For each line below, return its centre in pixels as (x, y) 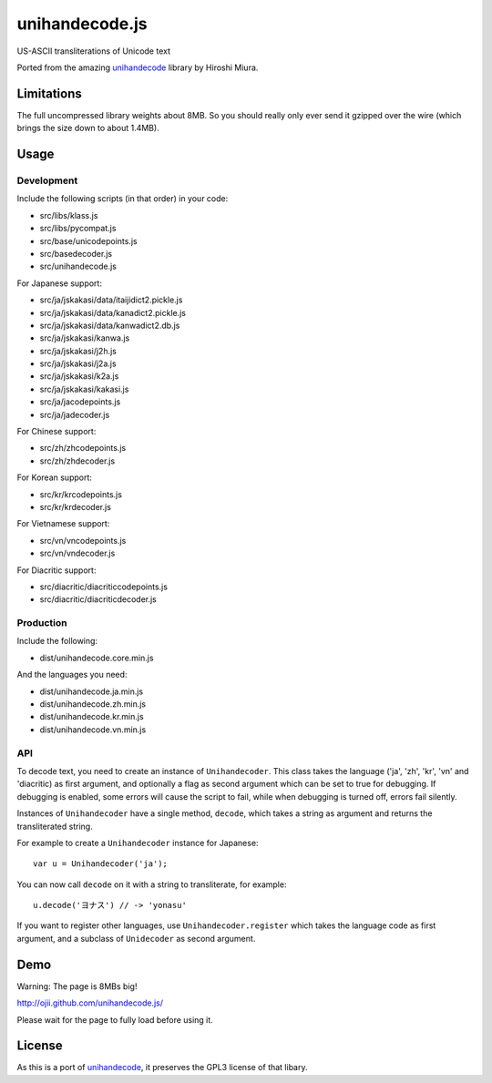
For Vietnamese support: (63, 524)
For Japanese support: (59, 283)
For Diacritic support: (56, 570)
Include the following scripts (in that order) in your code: (123, 199)
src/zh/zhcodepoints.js (83, 448)
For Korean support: (55, 477)
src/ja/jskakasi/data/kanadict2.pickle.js (113, 312)
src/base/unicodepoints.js (88, 240)
